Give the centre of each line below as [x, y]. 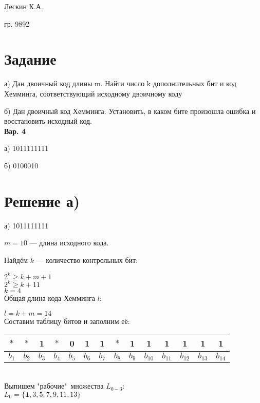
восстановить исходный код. [48, 121]
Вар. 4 [15, 131]
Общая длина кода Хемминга [50, 298]
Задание [30, 59]
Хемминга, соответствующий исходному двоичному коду [93, 93]
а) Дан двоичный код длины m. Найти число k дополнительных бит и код [120, 83]
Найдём [16, 260]
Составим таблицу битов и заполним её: [67, 321]
